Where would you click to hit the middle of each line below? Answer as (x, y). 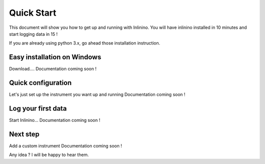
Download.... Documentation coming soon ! (53, 69)
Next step (24, 134)
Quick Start (33, 13)
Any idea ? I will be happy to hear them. (49, 155)
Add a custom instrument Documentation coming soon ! (66, 146)
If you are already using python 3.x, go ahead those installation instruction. (85, 43)
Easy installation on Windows (55, 57)
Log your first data (38, 108)
